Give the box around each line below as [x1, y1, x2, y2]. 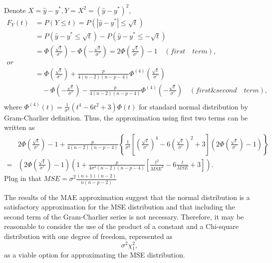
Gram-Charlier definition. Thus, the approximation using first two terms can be [4, 112, 248, 122]
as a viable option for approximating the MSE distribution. [4, 249, 185, 260]
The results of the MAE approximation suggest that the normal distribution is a [4, 191, 250, 202]
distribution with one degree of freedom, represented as [4, 230, 173, 241]
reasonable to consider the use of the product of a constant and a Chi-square [4, 221, 239, 231]
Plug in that [4, 173, 41, 183]
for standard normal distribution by [139, 101, 248, 111]
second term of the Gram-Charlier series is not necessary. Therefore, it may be [4, 211, 244, 221]
